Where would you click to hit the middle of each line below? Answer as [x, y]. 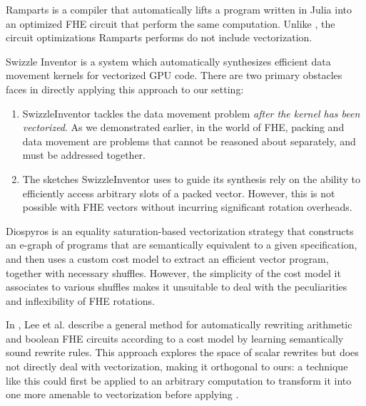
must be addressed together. [84, 155]
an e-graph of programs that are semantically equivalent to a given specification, [182, 245]
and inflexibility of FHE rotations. [81, 300]
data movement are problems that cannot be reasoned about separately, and [189, 141]
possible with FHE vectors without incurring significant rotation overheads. [187, 207]
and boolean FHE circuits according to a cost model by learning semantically [175, 338]
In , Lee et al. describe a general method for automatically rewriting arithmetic [179, 324]
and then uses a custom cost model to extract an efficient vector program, [167, 258]
